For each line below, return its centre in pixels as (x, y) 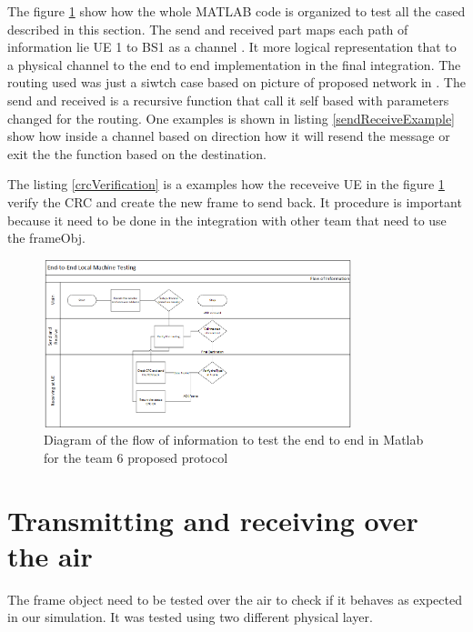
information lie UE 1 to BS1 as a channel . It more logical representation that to (232, 47)
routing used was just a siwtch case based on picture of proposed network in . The (236, 82)
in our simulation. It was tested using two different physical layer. (190, 617)
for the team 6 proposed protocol (136, 457)
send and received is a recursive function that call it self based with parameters (228, 100)
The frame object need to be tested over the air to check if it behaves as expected (235, 599)
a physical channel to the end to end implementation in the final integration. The (234, 64)
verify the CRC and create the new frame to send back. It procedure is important (235, 201)
